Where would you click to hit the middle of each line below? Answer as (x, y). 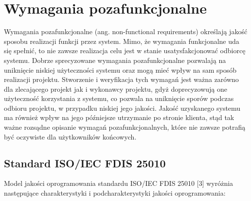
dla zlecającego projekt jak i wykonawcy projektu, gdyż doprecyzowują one (116, 89)
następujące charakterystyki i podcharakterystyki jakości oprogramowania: (115, 193)
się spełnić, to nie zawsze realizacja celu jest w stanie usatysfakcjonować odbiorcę (125, 50)
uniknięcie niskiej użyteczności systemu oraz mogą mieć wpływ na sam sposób (120, 70)
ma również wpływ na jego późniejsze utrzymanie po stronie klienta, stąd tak (119, 117)
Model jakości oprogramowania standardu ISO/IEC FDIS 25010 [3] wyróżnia (119, 183)
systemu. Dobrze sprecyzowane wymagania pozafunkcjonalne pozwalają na (115, 60)
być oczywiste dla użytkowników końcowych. (70, 136)
